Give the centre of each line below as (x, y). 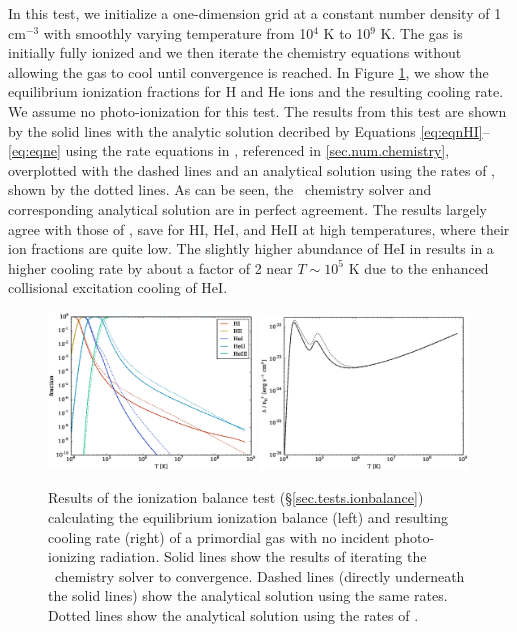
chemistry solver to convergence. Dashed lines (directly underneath (259, 575)
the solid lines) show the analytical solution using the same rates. (248, 595)
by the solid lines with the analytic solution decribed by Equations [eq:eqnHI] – (249, 130)
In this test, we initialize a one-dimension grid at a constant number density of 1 (255, 13)
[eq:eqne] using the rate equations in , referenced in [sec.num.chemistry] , (229, 150)
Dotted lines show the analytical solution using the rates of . (233, 614)
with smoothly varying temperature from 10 (178, 32)
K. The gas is (421, 32)
